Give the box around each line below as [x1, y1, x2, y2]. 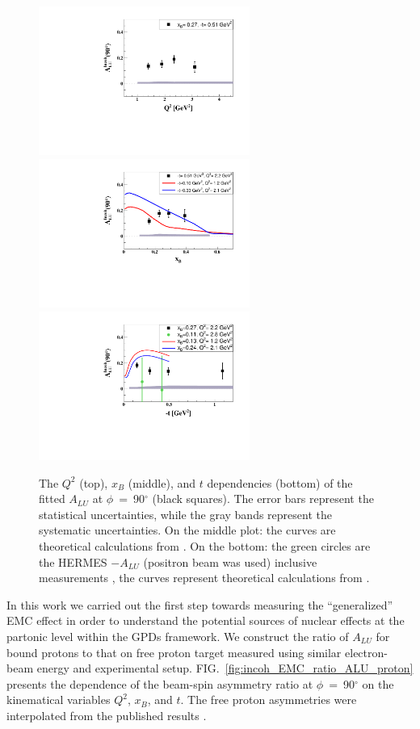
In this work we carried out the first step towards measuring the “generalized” [6, 596, 393, 613]
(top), [79, 474, 108, 491]
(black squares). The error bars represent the [152, 490, 374, 507]
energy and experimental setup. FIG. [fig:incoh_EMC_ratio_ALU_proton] [36, 660, 414, 677]
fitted [39, 490, 65, 507]
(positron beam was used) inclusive [143, 553, 317, 570]
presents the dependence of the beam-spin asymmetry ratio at [6, 675, 313, 692]
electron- [345, 643, 388, 660]
